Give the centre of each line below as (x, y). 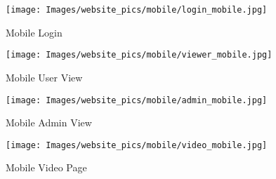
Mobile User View (44, 77)
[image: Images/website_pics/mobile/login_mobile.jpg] (137, 10)
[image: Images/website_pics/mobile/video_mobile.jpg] (137, 145)
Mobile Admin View (49, 122)
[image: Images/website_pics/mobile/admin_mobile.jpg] (137, 100)
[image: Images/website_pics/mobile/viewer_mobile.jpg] (139, 55)
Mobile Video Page (46, 167)
